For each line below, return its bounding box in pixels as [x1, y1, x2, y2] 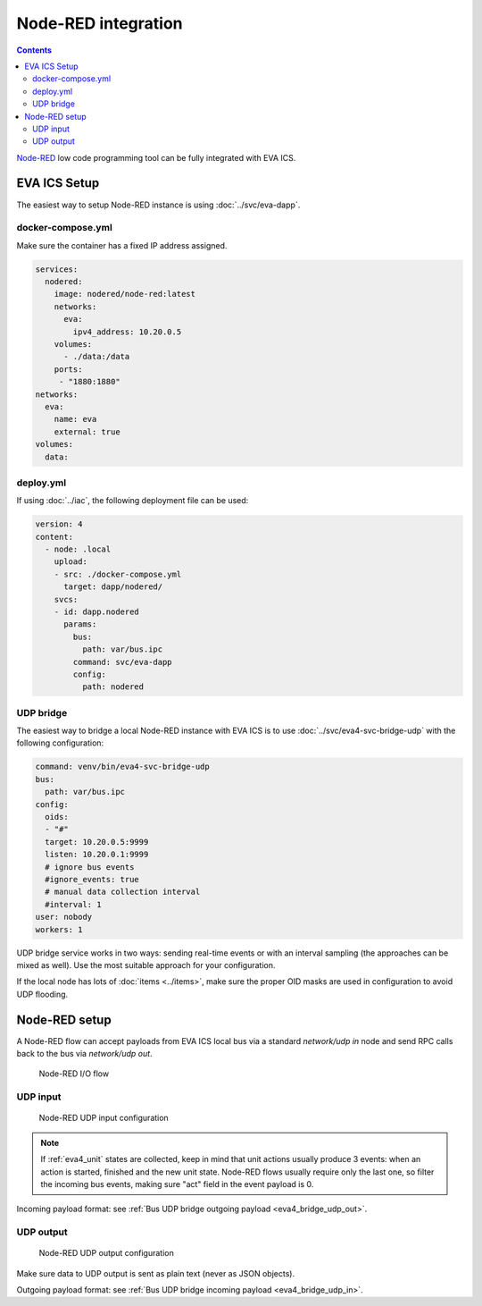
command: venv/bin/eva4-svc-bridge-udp [35, 762, 210, 772]
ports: [54, 364, 83, 375]
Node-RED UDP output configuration [38, 1248, 174, 1259]
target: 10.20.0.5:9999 [45, 837, 149, 847]
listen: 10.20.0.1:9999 [45, 849, 149, 860]
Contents [16, 45, 53, 55]
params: [63, 619, 97, 629]
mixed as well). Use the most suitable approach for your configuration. [16, 959, 276, 970]
